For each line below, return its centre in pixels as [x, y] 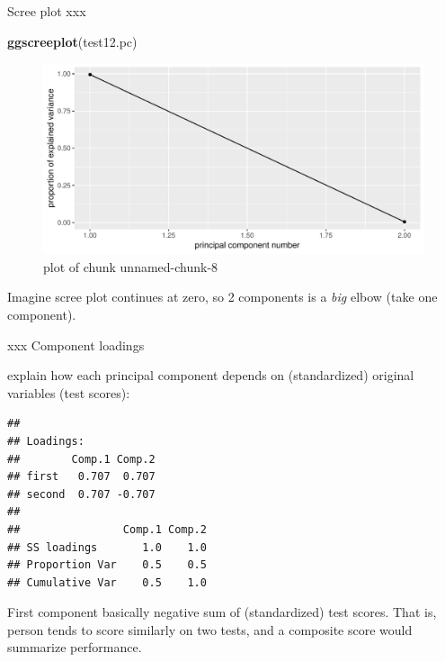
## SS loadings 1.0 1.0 [107, 547]
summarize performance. [75, 647]
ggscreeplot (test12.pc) [72, 41]
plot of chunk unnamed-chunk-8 [131, 266]
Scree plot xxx [47, 11]
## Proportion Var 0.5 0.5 [107, 565]
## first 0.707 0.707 [81, 477]
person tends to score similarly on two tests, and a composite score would [210, 629]
